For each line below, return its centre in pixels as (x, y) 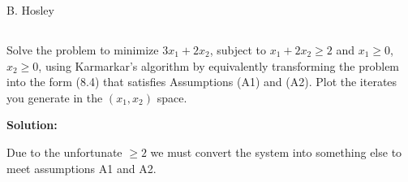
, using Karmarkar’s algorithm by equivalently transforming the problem (219, 65)
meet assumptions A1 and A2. (82, 168)
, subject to (238, 49)
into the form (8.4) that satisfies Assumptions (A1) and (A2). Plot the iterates (202, 82)
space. (172, 97)
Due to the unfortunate (64, 152)
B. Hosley (30, 10)
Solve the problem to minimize (83, 49)
